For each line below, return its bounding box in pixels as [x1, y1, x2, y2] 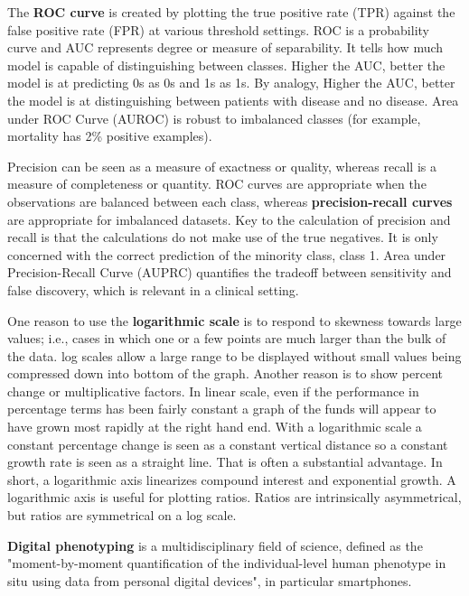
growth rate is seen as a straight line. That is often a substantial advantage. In [7, 452, 443, 471]
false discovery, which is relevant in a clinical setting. [7, 280, 299, 299]
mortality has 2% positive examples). [7, 126, 212, 145]
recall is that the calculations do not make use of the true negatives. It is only [7, 228, 438, 247]
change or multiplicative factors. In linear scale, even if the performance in [7, 381, 419, 400]
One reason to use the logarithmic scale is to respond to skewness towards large [7, 311, 462, 330]
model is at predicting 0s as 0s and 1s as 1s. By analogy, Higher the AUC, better [7, 73, 455, 92]
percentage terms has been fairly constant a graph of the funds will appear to [7, 399, 436, 418]
